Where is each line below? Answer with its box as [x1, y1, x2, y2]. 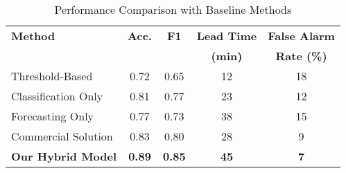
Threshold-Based [11, 68, 93, 84]
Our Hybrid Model [11, 148, 117, 164]
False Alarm [268, 28, 335, 44]
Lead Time [196, 28, 257, 44]
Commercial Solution [11, 128, 113, 144]
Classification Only [11, 88, 103, 104]
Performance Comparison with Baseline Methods [54, 1, 292, 17]
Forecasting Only [11, 108, 94, 124]
